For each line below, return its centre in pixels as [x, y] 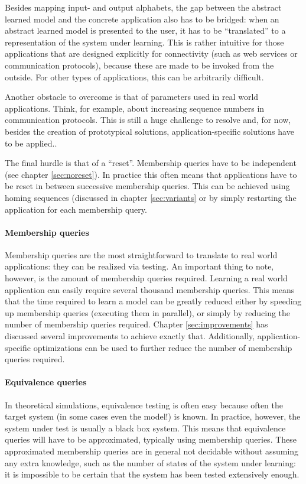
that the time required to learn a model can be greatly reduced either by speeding [153, 301]
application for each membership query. [76, 209]
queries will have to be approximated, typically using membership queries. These [151, 439]
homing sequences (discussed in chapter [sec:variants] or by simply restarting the [151, 197]
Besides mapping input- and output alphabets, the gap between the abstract [143, 7]
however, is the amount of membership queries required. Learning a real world [146, 278]
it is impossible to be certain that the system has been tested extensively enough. [152, 474]
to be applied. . [31, 143]
